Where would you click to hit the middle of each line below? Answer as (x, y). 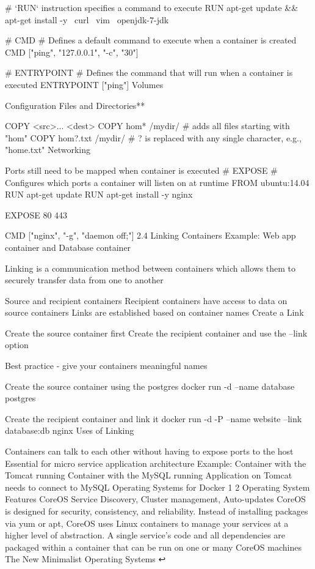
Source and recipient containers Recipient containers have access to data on (146, 300)
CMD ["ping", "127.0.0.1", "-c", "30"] (72, 52)
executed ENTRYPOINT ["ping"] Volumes (84, 84)
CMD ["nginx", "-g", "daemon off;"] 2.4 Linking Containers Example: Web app (150, 235)
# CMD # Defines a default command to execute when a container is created (151, 40)
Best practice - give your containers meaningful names (106, 366)
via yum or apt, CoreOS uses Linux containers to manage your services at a (147, 523)
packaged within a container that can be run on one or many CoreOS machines (153, 547)
